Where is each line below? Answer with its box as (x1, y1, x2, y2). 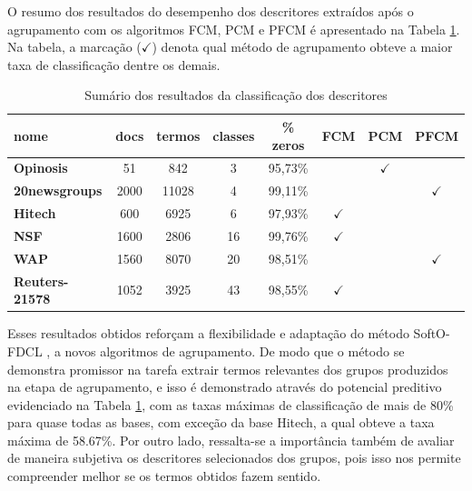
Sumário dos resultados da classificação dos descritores (84, 85, 388, 105)
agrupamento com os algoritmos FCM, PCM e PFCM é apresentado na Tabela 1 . (7, 19, 460, 38)
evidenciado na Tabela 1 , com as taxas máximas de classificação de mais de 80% (7, 395, 454, 414)
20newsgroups (14, 181, 103, 200)
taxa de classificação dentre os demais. (7, 55, 221, 74)
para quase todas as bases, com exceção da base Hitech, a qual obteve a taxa (7, 413, 435, 432)
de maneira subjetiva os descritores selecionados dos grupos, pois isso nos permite (7, 448, 461, 467)
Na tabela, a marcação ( (7, 37, 142, 56)
